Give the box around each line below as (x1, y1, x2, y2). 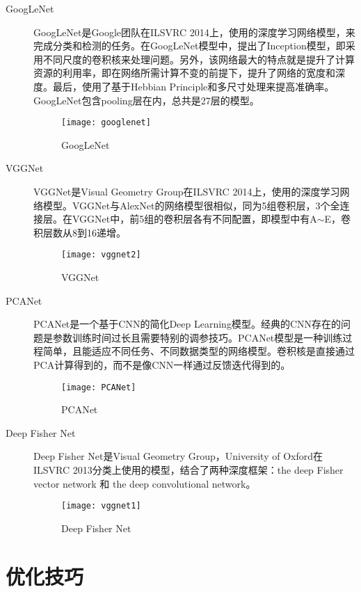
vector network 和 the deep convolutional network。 (33, 476, 256, 490)
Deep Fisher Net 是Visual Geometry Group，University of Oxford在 (33, 449, 323, 463)
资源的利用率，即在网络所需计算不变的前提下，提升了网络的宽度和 (33, 65, 335, 80)
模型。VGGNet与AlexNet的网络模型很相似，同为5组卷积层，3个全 (42, 198, 340, 212)
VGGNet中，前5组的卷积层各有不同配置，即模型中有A (72, 211, 317, 226)
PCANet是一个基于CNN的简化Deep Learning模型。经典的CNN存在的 (33, 317, 342, 331)
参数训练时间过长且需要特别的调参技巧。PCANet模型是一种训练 (52, 330, 343, 344)
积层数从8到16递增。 (33, 225, 126, 239)
